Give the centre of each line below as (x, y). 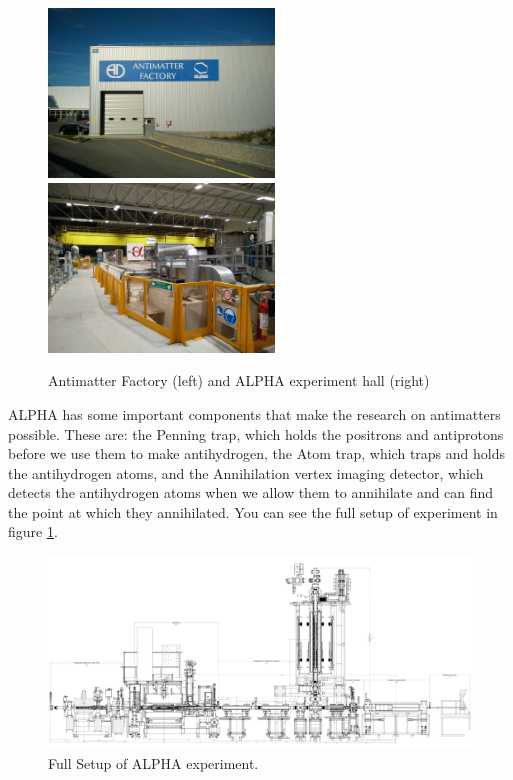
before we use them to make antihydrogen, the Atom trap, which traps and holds (256, 453)
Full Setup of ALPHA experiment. (153, 762)
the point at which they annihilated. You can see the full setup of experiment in (253, 511)
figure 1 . (33, 531)
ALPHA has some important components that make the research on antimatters (254, 413)
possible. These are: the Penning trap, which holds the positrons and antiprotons (256, 433)
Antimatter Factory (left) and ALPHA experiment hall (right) (239, 380)
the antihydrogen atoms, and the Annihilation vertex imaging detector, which (246, 472)
